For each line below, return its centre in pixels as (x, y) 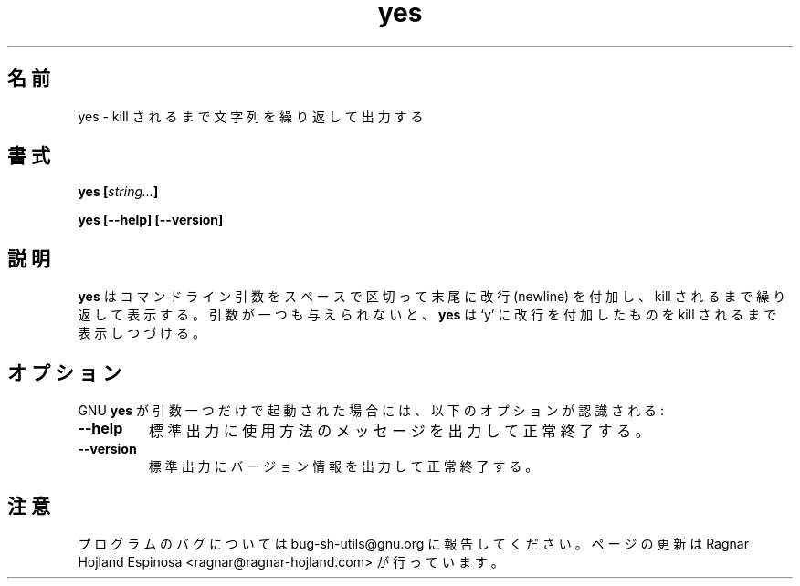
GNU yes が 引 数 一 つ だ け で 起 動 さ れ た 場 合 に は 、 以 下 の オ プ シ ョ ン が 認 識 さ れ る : (371, 411)
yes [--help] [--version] (151, 220)
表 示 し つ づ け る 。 (142, 333)
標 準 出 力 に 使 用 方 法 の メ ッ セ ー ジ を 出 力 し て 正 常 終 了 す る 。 (399, 431)
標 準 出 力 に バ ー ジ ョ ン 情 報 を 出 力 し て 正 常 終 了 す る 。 (343, 466)
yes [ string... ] (118, 192)
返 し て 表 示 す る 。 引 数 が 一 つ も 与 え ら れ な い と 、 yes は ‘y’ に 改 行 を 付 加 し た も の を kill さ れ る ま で (427, 315)
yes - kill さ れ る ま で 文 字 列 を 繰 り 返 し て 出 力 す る (251, 116)
